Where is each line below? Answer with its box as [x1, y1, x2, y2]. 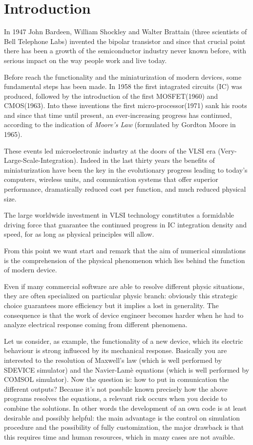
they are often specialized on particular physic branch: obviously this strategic [4, 290, 238, 301]
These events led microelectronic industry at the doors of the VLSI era [4, 145, 216, 156]
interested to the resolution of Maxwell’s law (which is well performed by [4, 355, 222, 365]
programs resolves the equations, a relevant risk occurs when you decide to [4, 393, 227, 403]
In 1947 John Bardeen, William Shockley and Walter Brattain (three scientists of [4, 26, 247, 37]
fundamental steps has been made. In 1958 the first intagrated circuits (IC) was [4, 81, 242, 91]
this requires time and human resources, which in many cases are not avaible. [4, 431, 235, 442]
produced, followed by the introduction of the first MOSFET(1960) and [4, 90, 218, 101]
